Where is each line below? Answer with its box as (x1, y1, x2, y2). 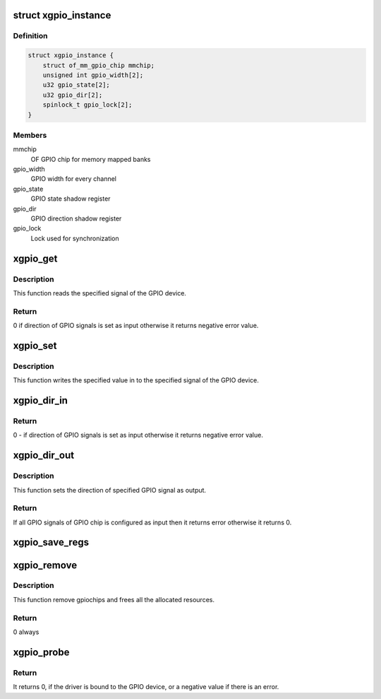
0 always (13, 628, 40, 636)
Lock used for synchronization (30, 234, 119, 242)
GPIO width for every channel (30, 175, 116, 183)
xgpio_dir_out (13, 450, 74, 462)
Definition (13, 31, 48, 41)
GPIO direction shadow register (30, 214, 122, 223)
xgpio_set (13, 339, 57, 351)
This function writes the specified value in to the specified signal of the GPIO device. (13, 376, 259, 384)
